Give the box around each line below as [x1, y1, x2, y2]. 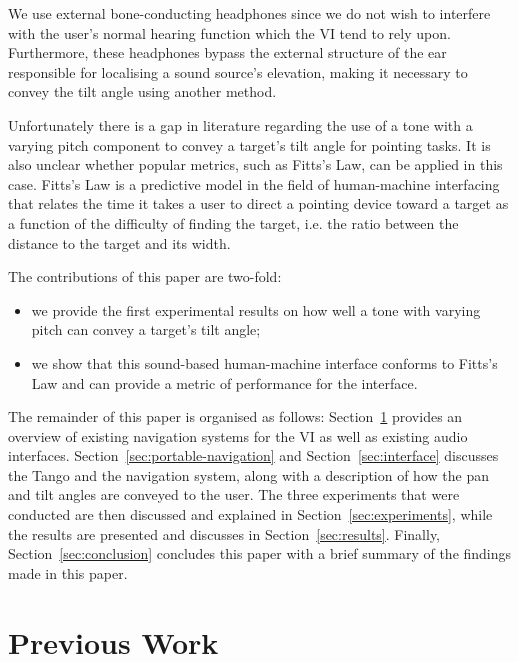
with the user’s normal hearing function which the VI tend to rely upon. [8, 22, 451, 43]
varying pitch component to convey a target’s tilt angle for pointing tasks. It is [8, 134, 491, 155]
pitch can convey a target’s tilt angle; [31, 319, 261, 340]
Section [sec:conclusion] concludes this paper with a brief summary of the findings [8, 543, 512, 564]
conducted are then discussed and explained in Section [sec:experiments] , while [8, 504, 493, 525]
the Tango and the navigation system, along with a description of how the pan [8, 464, 489, 485]
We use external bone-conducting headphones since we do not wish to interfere [8, 3, 491, 23]
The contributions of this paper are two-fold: [8, 266, 282, 287]
